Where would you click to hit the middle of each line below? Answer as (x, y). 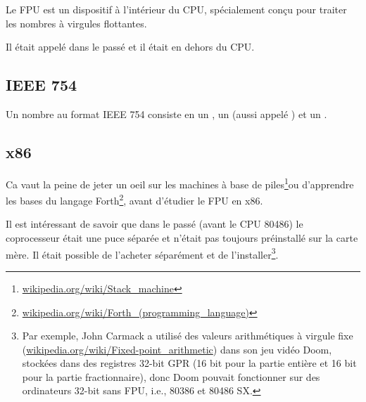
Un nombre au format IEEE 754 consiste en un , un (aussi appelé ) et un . (166, 114)
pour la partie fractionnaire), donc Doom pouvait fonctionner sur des (171, 376)
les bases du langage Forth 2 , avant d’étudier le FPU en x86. (134, 199)
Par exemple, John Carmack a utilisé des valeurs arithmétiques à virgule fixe (188, 336)
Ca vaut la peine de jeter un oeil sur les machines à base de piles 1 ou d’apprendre (180, 183)
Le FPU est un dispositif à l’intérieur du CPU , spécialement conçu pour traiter (176, 9)
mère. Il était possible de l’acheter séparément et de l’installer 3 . (142, 253)
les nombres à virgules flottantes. (76, 23)
